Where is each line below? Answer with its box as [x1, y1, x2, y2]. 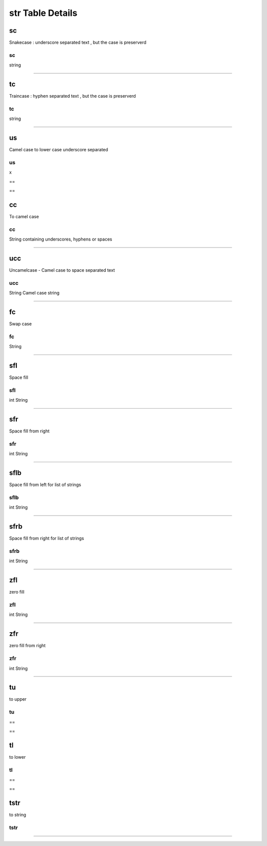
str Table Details [9, 7, 78, 18]
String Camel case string [9, 290, 60, 296]
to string [9, 812, 27, 818]
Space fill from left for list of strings [9, 482, 82, 488]
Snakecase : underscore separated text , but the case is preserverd [9, 40, 147, 46]
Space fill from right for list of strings [9, 536, 84, 542]
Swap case [9, 321, 32, 327]
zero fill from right [9, 643, 46, 649]
